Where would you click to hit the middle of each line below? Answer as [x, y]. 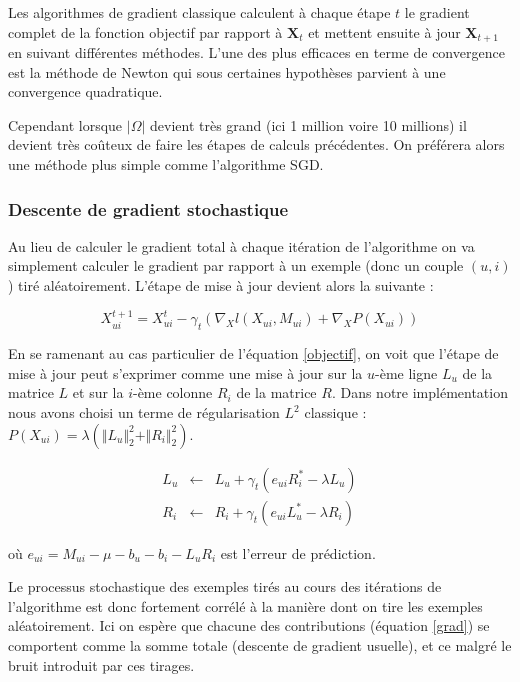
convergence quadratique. [85, 91]
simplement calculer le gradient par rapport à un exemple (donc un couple [236, 265]
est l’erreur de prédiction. [298, 552]
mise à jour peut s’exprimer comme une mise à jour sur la [185, 372]
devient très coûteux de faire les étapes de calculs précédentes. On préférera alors [256, 144]
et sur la [98, 392]
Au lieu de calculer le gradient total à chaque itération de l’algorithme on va [241, 245]
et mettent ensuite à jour [384, 31]
